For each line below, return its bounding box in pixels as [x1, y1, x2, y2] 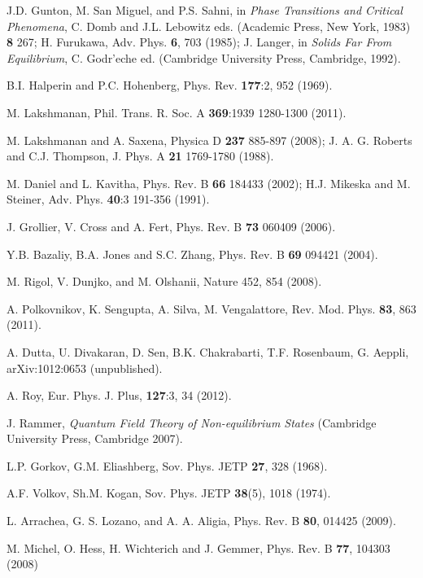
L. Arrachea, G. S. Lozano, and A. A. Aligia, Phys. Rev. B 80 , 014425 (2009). [7, 512, 396, 529]
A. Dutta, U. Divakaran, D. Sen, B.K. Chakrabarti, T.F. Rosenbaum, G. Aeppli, [7, 343, 409, 360]
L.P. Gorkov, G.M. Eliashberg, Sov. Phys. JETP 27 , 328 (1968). [7, 457, 328, 474]
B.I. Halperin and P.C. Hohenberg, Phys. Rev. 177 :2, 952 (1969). [7, 77, 333, 94]
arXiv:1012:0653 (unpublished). [7, 359, 163, 376]
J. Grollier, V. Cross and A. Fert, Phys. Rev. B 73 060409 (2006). [7, 217, 336, 234]
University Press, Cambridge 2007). [7, 430, 183, 447]
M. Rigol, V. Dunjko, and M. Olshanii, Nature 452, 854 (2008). [7, 273, 322, 290]
